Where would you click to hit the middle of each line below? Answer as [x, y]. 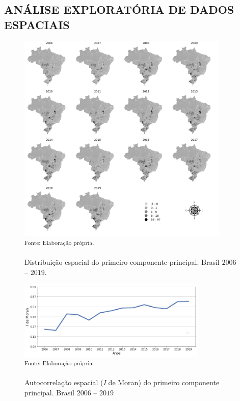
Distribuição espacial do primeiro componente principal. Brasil [122, 262]
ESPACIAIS [37, 24]
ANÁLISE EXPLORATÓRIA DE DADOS [119, 9]
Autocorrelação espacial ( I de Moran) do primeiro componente [122, 382]
